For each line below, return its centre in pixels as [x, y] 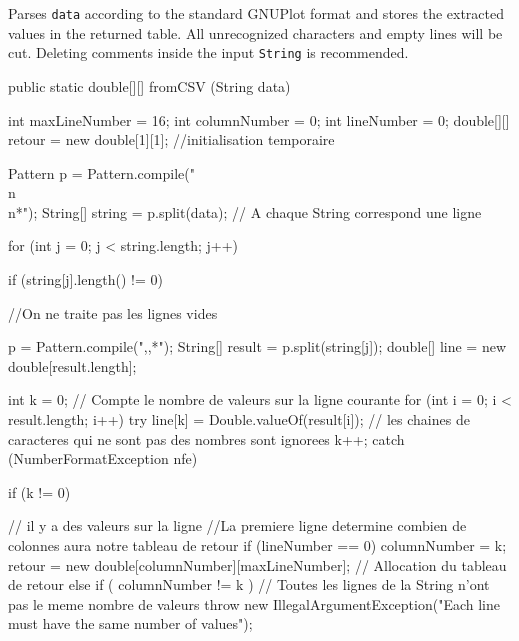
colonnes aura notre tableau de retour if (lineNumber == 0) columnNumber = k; [257, 545]
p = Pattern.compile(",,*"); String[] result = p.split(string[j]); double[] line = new [257, 346]
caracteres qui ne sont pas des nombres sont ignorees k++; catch [206, 438]
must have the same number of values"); [130, 623]
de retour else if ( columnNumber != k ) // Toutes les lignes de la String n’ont [249, 584]
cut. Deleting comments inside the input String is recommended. [208, 52]
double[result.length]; [72, 365]
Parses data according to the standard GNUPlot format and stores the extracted [256, 13]
